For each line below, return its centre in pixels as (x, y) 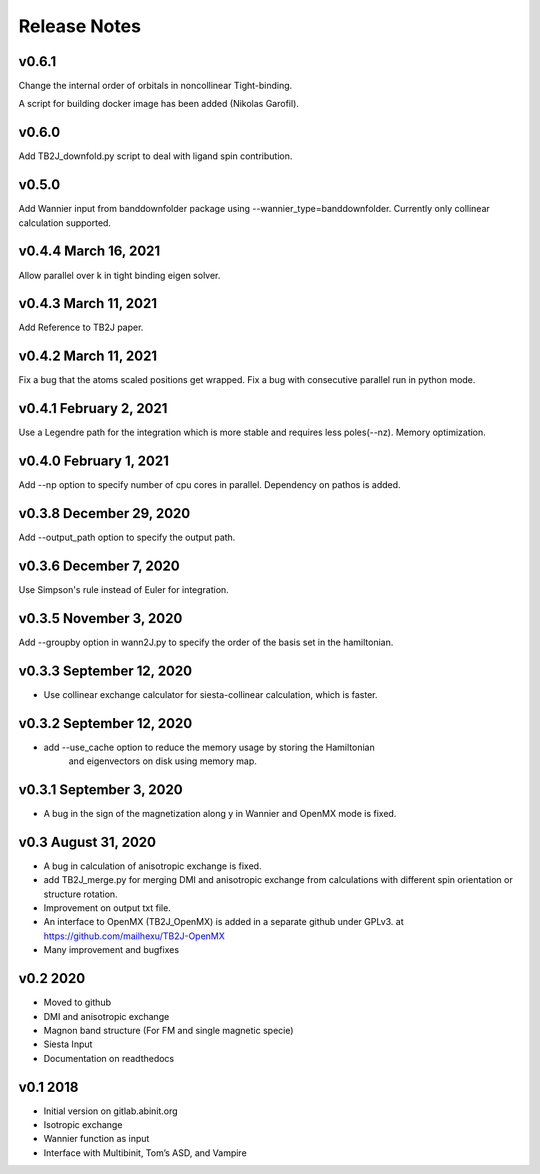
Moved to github (77, 1002)
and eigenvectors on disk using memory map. (162, 761)
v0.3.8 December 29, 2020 (104, 513)
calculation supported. (65, 222)
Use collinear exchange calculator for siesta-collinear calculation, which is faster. (211, 694)
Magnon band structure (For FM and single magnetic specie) (168, 1030)
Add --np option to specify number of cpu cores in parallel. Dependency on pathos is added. (209, 485)
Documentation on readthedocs (109, 1058)
